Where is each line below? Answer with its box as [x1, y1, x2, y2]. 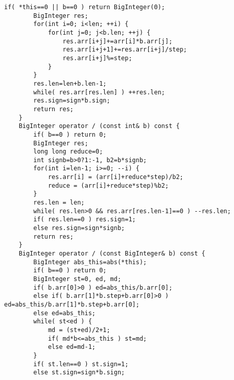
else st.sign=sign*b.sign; [33, 369, 125, 376]
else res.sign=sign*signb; [33, 224, 125, 232]
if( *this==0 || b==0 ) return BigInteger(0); [4, 4, 165, 11]
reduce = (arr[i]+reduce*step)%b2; [48, 182, 169, 189]
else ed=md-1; [48, 343, 96, 351]
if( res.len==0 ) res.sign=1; [33, 216, 136, 223]
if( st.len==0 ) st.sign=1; [33, 360, 129, 368]
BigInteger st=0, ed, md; [33, 275, 122, 283]
